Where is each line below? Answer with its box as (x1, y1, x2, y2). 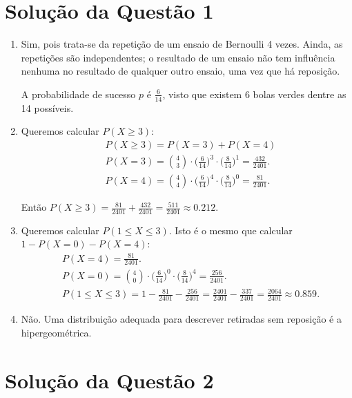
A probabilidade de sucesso (21, 86, 136, 101)
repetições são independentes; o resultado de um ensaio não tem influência (21, 50, 335, 64)
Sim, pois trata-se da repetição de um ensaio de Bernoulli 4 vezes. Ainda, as (21, 37, 343, 51)
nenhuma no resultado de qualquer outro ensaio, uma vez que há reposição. (21, 64, 340, 78)
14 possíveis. (21, 100, 74, 115)
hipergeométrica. (21, 325, 92, 339)
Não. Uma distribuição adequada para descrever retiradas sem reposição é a (21, 312, 342, 326)
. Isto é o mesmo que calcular (168, 222, 293, 237)
